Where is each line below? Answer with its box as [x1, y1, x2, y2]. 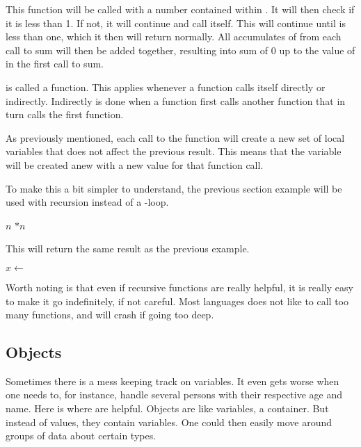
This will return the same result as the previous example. [6, 241, 250, 256]
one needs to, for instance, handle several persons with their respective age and [6, 387, 343, 402]
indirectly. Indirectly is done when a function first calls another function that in [6, 93, 346, 108]
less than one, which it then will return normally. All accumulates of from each [6, 29, 342, 44]
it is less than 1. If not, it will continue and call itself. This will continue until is [6, 15, 346, 30]
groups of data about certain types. [6, 428, 157, 443]
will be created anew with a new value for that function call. [6, 157, 264, 172]
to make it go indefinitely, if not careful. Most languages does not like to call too [6, 293, 348, 308]
